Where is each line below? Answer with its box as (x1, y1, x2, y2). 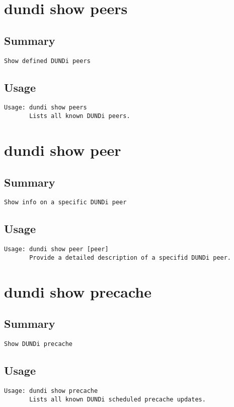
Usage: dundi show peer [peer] (4, 246, 109, 253)
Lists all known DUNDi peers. (29, 112, 130, 120)
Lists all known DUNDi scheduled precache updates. (29, 395, 206, 403)
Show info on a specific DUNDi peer (4, 199, 127, 206)
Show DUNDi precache (4, 340, 73, 348)
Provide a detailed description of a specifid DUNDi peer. (29, 254, 231, 261)
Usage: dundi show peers (4, 104, 87, 111)
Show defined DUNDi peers (4, 57, 91, 65)
